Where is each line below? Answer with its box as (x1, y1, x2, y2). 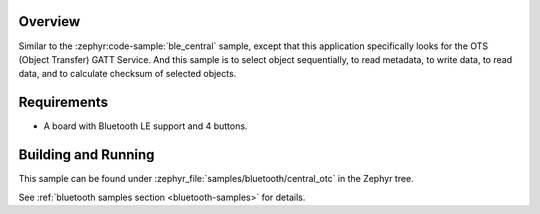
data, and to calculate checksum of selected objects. (18, 68, 237, 80)
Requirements (18, 94, 109, 111)
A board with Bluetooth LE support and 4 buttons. (43, 120, 248, 132)
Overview (18, 13, 81, 30)
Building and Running (18, 146, 155, 164)
